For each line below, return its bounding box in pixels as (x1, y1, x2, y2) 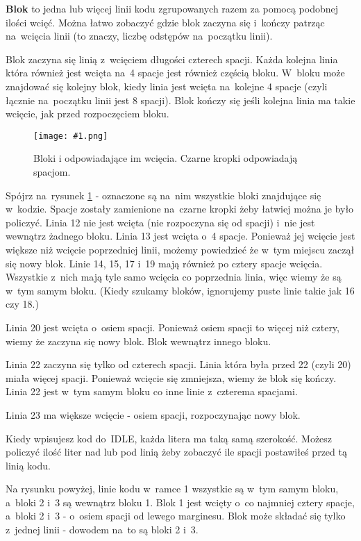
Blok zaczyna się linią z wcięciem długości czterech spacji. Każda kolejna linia (6, 51, 338, 66)
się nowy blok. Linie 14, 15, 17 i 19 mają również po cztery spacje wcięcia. (6, 256, 323, 270)
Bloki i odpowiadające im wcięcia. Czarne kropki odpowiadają (33, 151, 298, 165)
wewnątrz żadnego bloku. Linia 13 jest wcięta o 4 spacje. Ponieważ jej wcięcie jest (6, 228, 355, 243)
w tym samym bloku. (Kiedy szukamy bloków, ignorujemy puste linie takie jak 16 (6, 283, 355, 297)
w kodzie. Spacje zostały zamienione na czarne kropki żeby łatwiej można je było (6, 201, 354, 216)
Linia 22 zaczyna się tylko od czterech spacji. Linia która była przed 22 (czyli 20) (6, 357, 351, 372)
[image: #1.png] (33, 131, 108, 141)
